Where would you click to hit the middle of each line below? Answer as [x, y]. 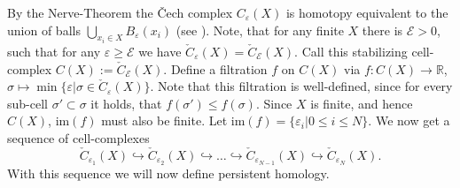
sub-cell [27, 103]
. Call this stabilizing [351, 52]
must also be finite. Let [164, 120]
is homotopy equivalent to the [367, 12]
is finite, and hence [362, 103]
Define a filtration [219, 68]
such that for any [54, 52]
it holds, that [126, 103]
